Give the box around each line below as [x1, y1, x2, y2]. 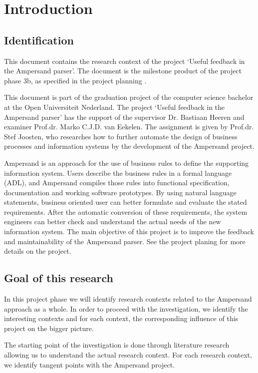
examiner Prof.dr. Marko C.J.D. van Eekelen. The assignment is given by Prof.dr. [4, 121, 254, 132]
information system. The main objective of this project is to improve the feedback [4, 226, 254, 237]
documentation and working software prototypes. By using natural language [4, 187, 237, 197]
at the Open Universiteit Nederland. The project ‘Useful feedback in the [4, 101, 225, 112]
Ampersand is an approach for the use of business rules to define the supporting [4, 157, 249, 168]
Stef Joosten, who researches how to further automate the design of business [4, 131, 238, 141]
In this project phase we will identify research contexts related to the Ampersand [4, 294, 252, 304]
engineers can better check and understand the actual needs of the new [4, 216, 221, 227]
